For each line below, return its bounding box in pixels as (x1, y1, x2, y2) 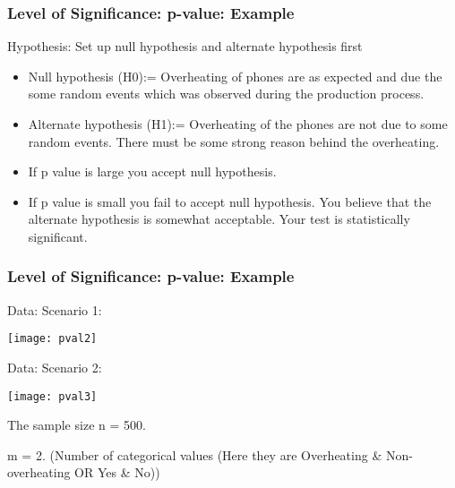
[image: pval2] (7, 332, 98, 346)
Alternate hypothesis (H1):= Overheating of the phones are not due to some (28, 115, 448, 133)
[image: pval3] (7, 390, 98, 403)
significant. (28, 227, 88, 245)
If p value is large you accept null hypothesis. (28, 162, 277, 181)
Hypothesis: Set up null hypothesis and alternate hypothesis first (7, 37, 363, 56)
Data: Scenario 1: (7, 300, 102, 319)
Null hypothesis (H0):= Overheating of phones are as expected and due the (28, 66, 442, 85)
